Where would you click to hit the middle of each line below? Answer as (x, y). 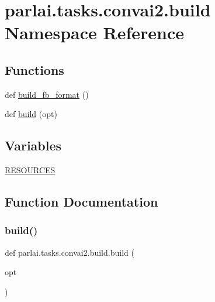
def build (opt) (31, 114)
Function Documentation (82, 202)
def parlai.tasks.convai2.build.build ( (70, 252)
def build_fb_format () (47, 94)
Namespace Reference (94, 32)
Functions (34, 69)
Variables (33, 145)
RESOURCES (30, 170)
